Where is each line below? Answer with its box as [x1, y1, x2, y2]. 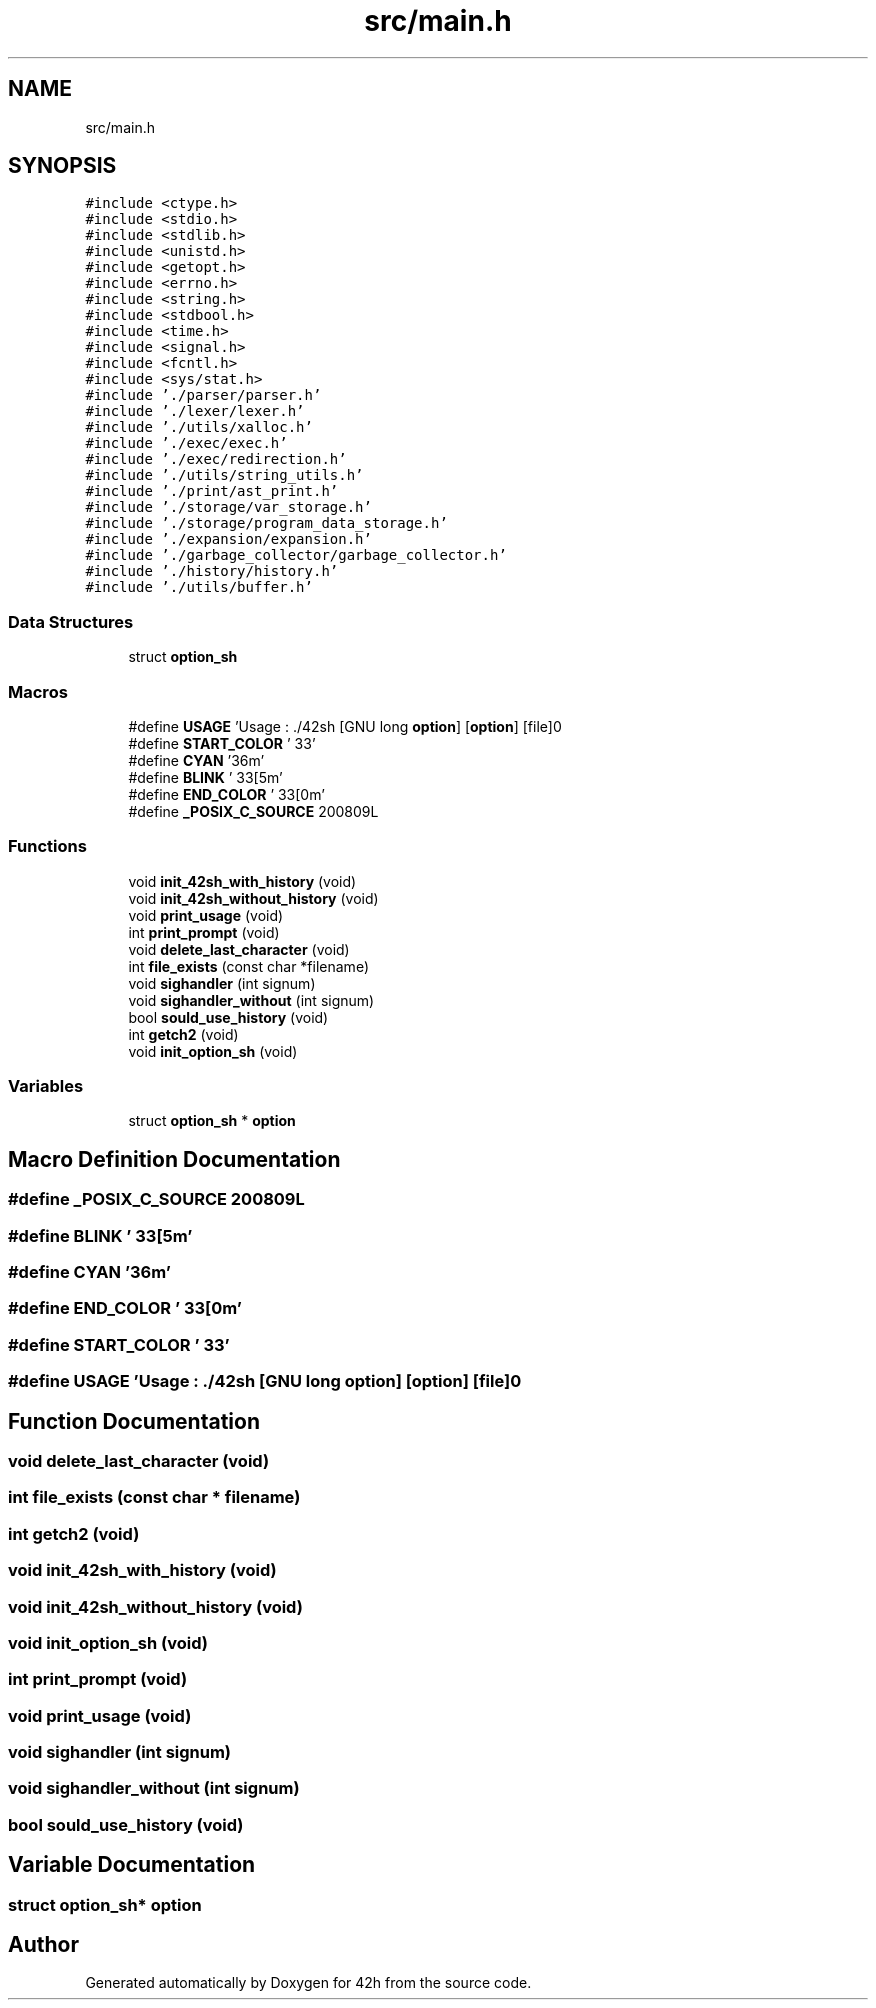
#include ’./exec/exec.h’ [85, 435, 288, 452]
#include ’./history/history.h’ [85, 563, 339, 580]
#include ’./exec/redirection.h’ [85, 451, 347, 468]
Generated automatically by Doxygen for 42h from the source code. [85, 1974, 532, 1992]
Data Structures [8, 611, 134, 632]
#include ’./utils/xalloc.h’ [85, 419, 313, 436]
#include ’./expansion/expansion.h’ [85, 531, 372, 548]
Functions [8, 836, 87, 857]
